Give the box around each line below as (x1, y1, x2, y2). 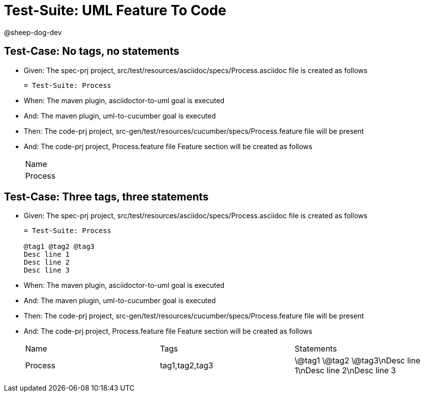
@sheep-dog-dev (4, 28, 62, 37)
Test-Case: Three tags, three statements (4, 191, 209, 203)
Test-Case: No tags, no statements (4, 45, 179, 58)
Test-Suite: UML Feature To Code (4, 2, 226, 19)
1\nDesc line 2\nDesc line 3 (295, 365, 396, 376)
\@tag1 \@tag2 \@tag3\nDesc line (295, 356, 421, 366)
